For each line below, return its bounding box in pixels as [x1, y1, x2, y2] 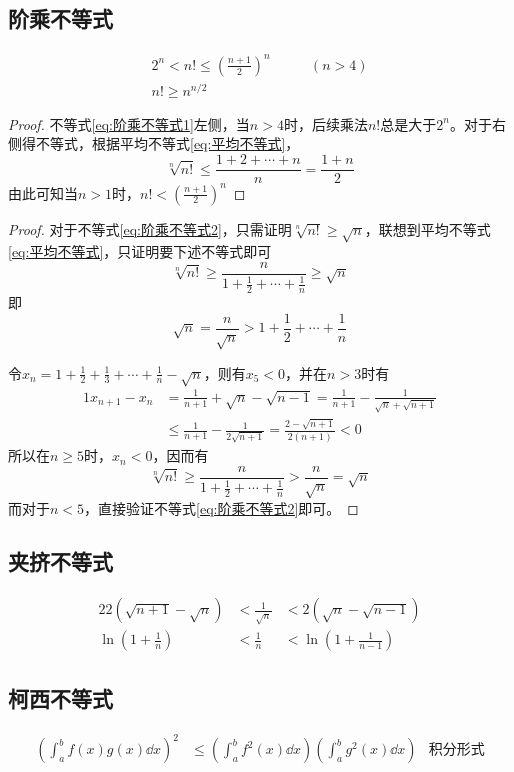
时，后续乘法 [283, 113, 368, 134]
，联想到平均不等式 [364, 218, 491, 239]
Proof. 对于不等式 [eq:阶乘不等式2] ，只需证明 [8, 218, 292, 239]
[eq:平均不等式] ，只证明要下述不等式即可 [8, 241, 272, 262]
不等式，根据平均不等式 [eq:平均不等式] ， [35, 133, 300, 154]
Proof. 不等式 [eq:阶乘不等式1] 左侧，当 [8, 113, 250, 134]
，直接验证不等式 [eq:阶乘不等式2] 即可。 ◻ [84, 497, 359, 518]
